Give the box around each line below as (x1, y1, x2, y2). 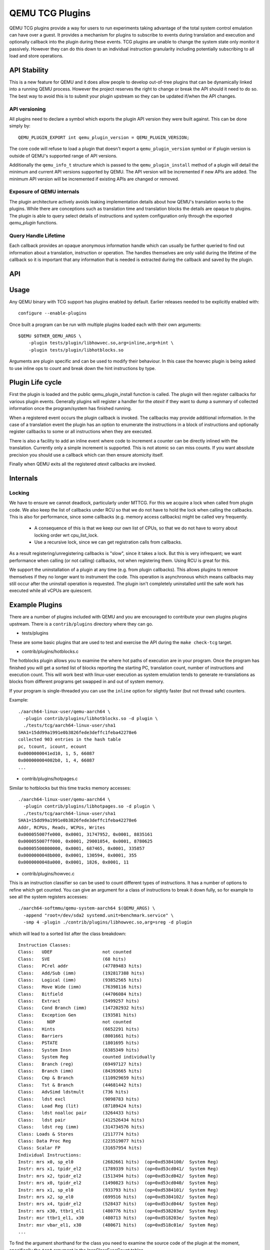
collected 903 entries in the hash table (18, 736, 121, 742)
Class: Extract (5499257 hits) (18, 998, 139, 1004)
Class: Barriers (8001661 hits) (18, 1033, 139, 1039)
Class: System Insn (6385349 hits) (18, 1047, 139, 1052)
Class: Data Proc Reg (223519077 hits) (18, 1138, 145, 1143)
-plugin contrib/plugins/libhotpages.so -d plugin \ (23, 803, 155, 809)
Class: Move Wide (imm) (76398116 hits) (18, 984, 142, 990)
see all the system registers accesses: (9, 894, 88, 900)
